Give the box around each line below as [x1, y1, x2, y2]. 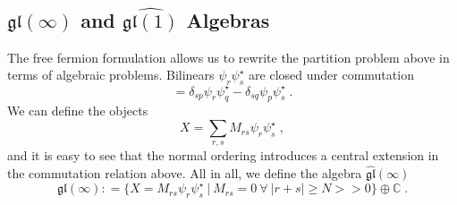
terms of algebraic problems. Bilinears [7, 65, 215, 84]
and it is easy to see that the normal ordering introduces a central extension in [7, 146, 439, 165]
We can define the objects [7, 101, 148, 120]
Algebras [186, 5, 270, 33]
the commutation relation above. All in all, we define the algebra [7, 164, 362, 183]
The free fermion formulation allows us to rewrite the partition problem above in [7, 47, 450, 66]
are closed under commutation [249, 65, 414, 84]
